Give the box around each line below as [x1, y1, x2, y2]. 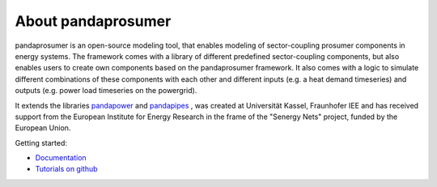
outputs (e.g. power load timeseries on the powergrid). [15, 86, 197, 96]
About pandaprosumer [15, 12, 172, 30]
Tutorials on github [35, 164, 98, 174]
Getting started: [15, 138, 68, 147]
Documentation [35, 153, 87, 163]
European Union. [15, 123, 71, 133]
